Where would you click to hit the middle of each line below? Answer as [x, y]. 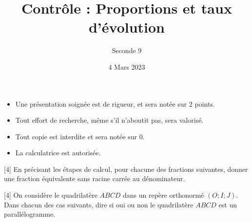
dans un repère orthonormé [164, 195]
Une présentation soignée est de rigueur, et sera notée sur [101, 103]
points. [205, 103]
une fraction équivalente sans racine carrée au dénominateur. [95, 178]
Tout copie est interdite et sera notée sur [76, 136]
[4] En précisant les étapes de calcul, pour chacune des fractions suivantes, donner [126, 169]
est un [228, 204]
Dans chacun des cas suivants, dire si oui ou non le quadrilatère [99, 204]
